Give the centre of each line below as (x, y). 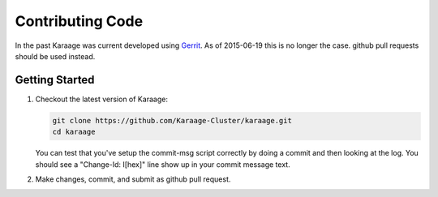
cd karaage (74, 132)
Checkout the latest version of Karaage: (101, 99)
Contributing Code (79, 21)
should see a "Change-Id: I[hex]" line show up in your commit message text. (163, 164)
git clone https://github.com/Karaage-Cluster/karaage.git (172, 120)
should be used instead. (55, 56)
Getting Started (55, 80)
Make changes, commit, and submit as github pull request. (133, 179)
